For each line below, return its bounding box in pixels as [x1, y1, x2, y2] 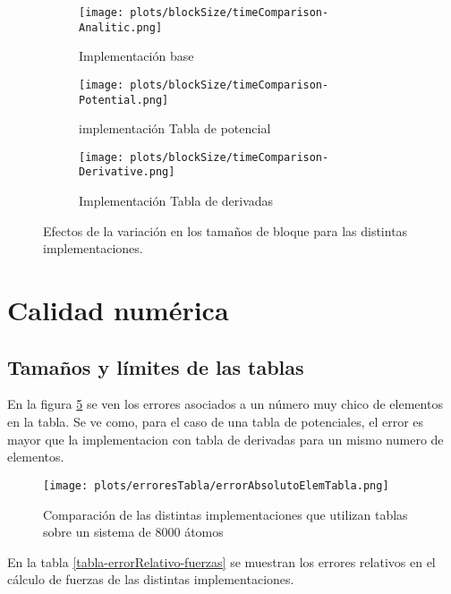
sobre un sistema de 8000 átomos [43, 522, 224, 541]
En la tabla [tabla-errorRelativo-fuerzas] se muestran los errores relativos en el [7, 552, 436, 571]
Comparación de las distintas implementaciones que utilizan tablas [43, 505, 408, 523]
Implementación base [79, 47, 194, 65]
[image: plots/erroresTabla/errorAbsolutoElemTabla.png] [43, 479, 389, 492]
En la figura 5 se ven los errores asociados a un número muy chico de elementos [7, 395, 443, 413]
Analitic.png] [79, 21, 163, 34]
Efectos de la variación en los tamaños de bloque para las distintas [43, 221, 408, 240]
